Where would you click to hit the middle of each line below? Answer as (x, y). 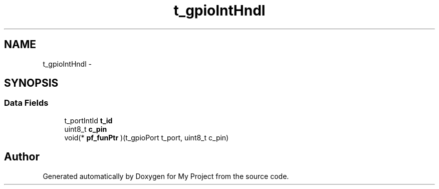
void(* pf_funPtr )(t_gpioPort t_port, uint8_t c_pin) (147, 137)
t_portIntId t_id (88, 120)
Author (22, 157)
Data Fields (26, 103)
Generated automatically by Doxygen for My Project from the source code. (166, 176)
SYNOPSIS (31, 83)
